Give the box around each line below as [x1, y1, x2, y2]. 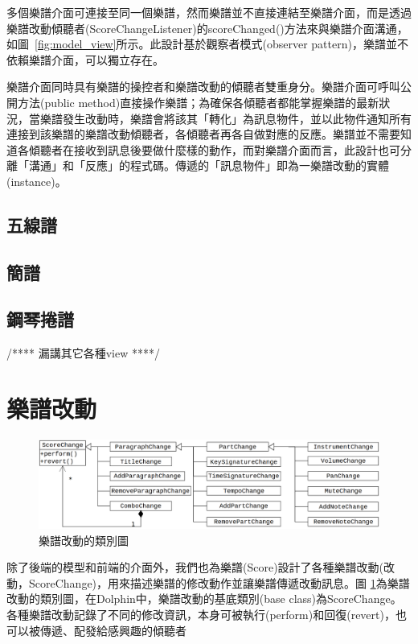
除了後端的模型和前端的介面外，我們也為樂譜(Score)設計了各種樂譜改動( [6, 559, 384, 576]
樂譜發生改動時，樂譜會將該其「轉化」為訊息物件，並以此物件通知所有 [39, 109, 412, 126]
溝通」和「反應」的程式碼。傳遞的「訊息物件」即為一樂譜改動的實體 [28, 157, 389, 174]
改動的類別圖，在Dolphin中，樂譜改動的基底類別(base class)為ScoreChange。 [6, 590, 402, 607]
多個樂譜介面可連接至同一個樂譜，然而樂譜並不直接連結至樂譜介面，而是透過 [6, 4, 412, 20]
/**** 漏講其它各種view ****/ [6, 345, 160, 361]
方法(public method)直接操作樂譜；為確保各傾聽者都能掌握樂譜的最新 [17, 93, 379, 110]
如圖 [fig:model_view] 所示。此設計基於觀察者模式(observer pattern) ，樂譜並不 [6, 35, 408, 52]
